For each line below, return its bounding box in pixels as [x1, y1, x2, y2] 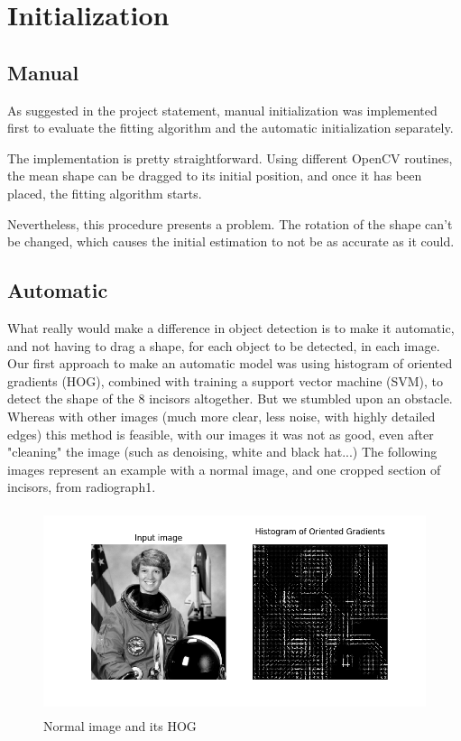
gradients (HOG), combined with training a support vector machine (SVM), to [7, 371, 444, 390]
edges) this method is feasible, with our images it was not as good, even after [7, 424, 434, 443]
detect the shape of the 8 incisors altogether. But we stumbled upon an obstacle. [7, 389, 453, 408]
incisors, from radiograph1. [7, 477, 156, 496]
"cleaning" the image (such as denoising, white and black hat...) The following [7, 442, 438, 461]
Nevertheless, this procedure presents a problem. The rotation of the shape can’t [7, 214, 453, 233]
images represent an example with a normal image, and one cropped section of [7, 459, 441, 478]
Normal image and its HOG [43, 717, 197, 736]
